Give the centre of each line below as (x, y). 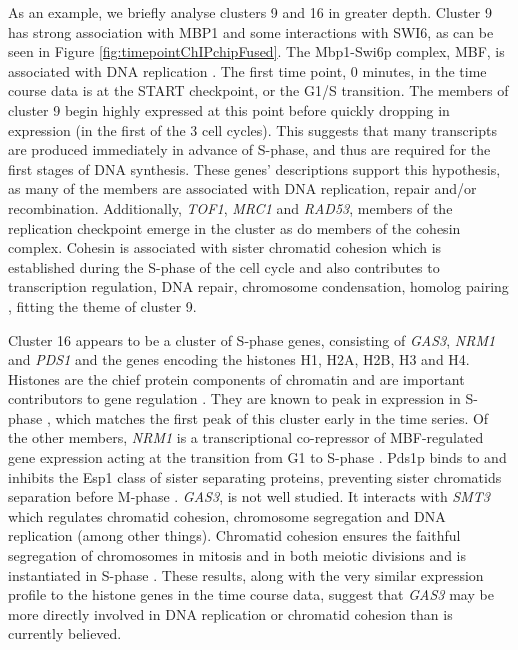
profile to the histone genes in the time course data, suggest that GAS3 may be (251, 594)
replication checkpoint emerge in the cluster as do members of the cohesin (234, 227)
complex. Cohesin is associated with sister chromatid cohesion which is (225, 247)
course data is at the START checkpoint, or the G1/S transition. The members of (258, 90)
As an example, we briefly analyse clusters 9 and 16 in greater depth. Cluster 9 (250, 12)
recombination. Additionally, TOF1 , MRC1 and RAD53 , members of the (230, 207)
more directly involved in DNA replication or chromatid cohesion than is (230, 613)
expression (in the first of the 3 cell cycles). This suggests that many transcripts (252, 129)
